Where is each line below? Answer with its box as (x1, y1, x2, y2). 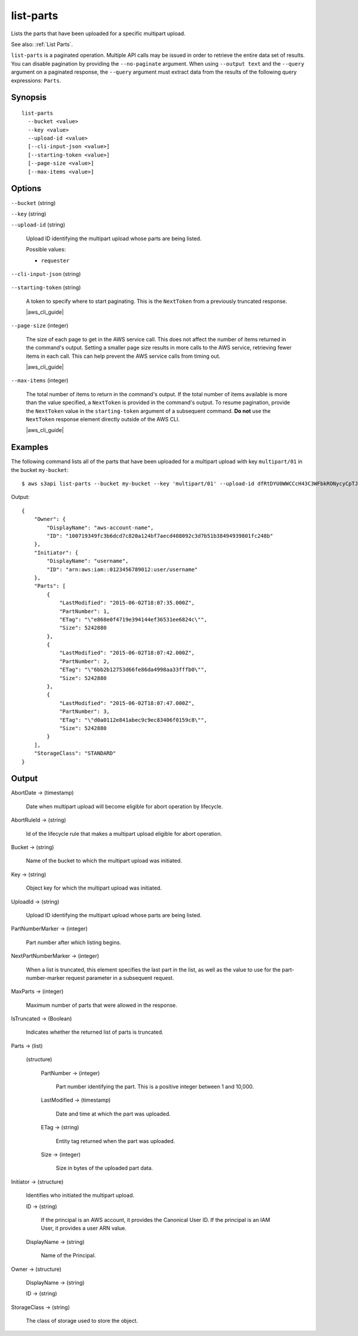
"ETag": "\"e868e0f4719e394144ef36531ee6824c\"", (59, 616, 208, 623)
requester (41, 257, 70, 264)
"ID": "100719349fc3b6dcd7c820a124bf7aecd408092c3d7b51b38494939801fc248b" (47, 532, 274, 539)
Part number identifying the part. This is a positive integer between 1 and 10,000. (55, 1083, 254, 1090)
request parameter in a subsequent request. (66, 974, 174, 981)
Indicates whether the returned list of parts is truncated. (26, 1028, 163, 1036)
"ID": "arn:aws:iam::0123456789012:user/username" (47, 566, 198, 573)
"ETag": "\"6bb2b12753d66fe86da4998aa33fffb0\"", (59, 666, 208, 673)
